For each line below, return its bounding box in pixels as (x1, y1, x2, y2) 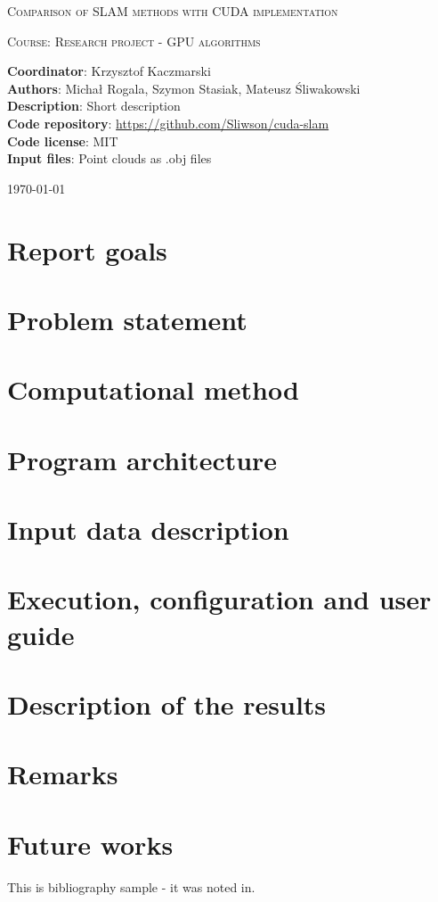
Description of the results (7, 685, 327, 722)
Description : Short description (7, 96, 181, 115)
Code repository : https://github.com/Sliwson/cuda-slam (7, 113, 329, 132)
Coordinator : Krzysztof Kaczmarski (7, 62, 211, 80)
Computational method (7, 371, 299, 408)
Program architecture (7, 441, 278, 477)
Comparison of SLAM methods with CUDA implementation (7, 2, 338, 20)
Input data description (7, 511, 289, 548)
